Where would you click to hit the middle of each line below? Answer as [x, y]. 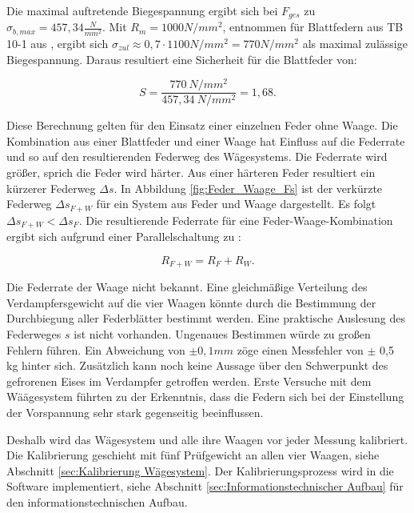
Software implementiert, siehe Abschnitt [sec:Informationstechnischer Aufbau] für [205, 486]
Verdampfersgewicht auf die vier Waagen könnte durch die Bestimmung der [191, 302]
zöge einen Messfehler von [300, 349]
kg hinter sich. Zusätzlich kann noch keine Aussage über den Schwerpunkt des [197, 365]
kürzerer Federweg [51, 188]
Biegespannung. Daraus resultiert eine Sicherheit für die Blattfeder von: [182, 59]
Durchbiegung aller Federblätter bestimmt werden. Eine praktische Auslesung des [206, 318]
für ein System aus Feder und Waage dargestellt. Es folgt [236, 204]
